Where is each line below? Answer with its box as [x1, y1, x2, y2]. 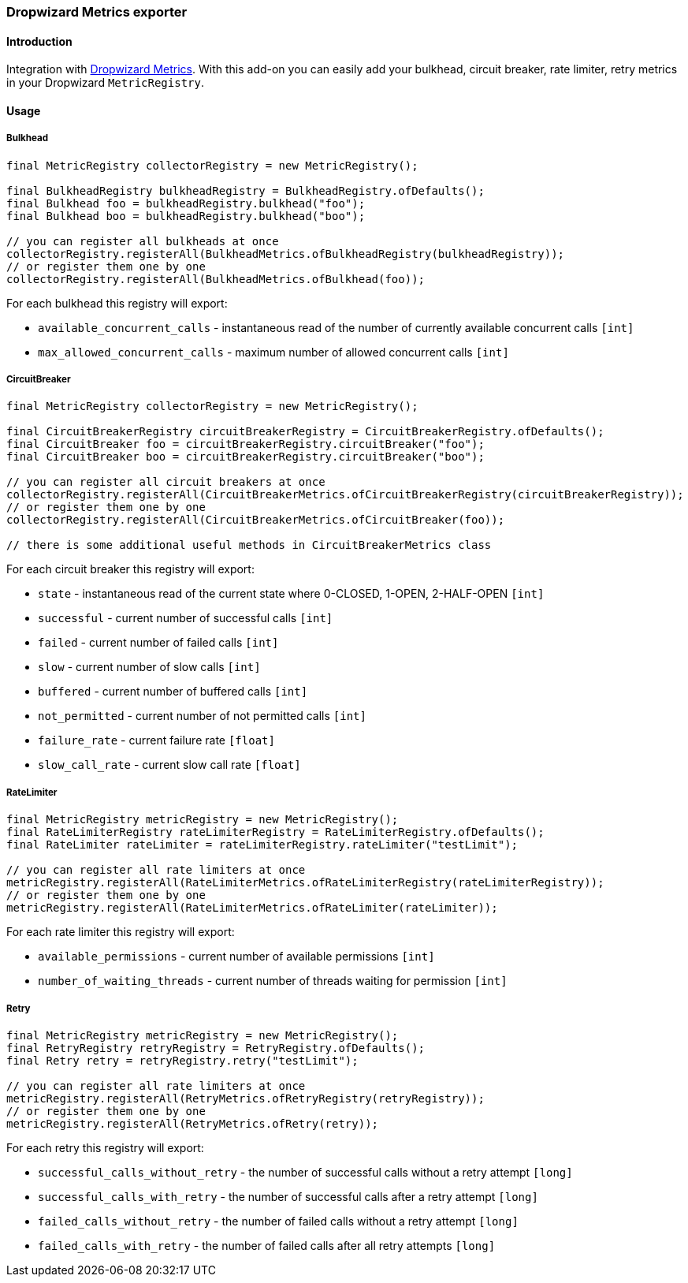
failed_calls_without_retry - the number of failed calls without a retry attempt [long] [38, 1214, 519, 1228]
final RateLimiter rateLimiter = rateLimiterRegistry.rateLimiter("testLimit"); [6, 838, 519, 852]
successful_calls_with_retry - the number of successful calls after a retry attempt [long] [38, 1189, 538, 1203]
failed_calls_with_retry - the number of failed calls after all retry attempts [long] [38, 1238, 496, 1252]
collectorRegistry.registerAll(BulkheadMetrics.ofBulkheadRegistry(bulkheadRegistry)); [6, 247, 565, 260]
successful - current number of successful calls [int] [38, 611, 333, 625]
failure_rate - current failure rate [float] [38, 733, 275, 748]
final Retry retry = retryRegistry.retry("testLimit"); [6, 1054, 359, 1067]
